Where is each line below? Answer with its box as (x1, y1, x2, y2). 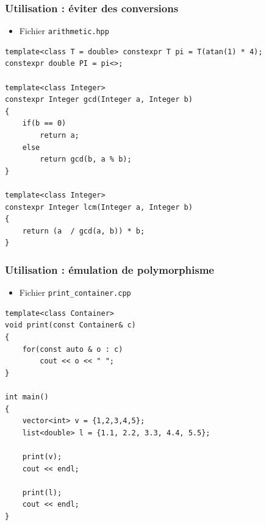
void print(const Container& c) (5, 321, 136, 330)
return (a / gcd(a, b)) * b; (22, 226, 145, 235)
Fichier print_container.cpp (19, 286, 131, 299)
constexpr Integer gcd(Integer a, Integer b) (5, 95, 193, 104)
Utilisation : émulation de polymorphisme (5, 262, 214, 277)
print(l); (22, 488, 62, 497)
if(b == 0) (22, 119, 66, 128)
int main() (5, 393, 49, 401)
